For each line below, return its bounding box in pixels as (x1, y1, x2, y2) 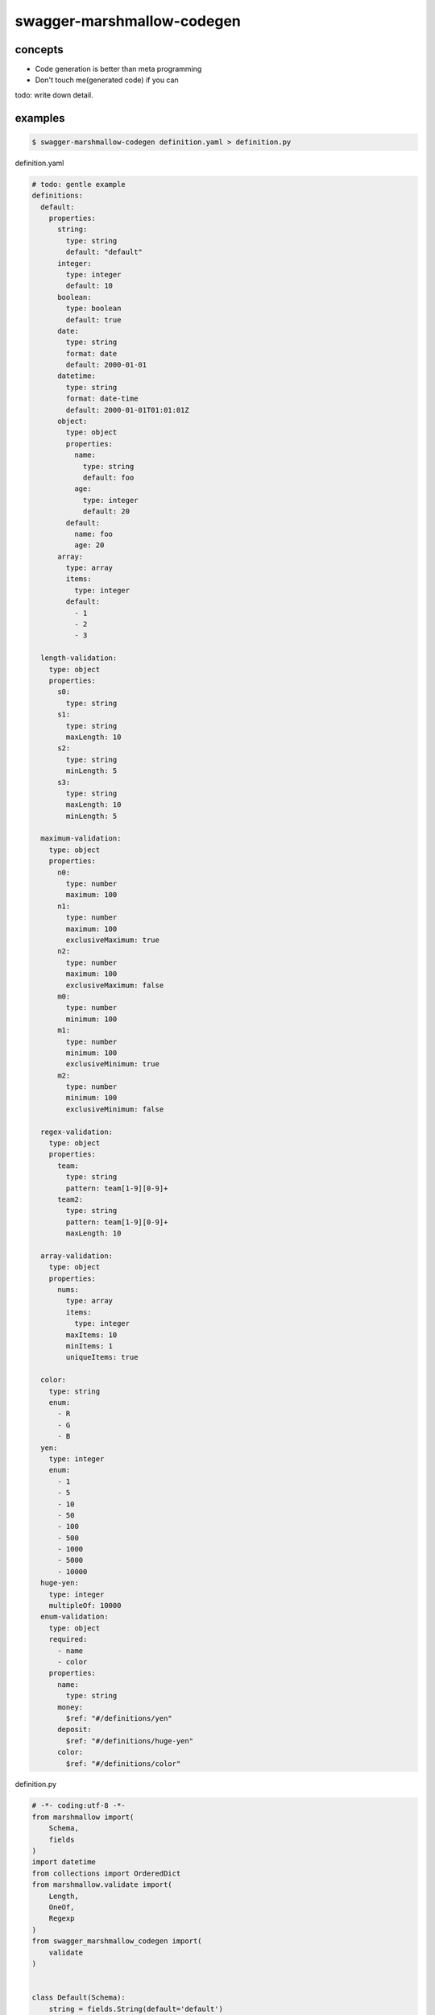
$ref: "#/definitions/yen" (65, 1714, 172, 1722)
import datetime (31, 1858, 97, 1867)
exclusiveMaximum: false (65, 980, 164, 990)
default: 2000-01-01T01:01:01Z (65, 405, 189, 414)
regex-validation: (40, 1127, 113, 1136)
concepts (14, 43, 64, 56)
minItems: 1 (65, 1342, 113, 1351)
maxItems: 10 (65, 1330, 118, 1340)
